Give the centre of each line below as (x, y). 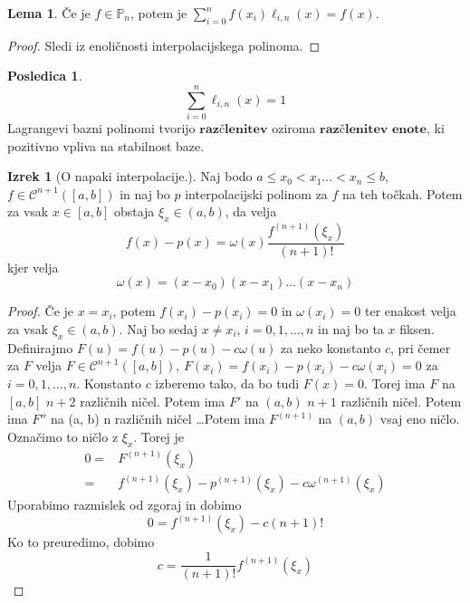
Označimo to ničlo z (63, 436)
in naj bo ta (351, 328)
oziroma (294, 128)
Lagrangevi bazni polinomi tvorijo (101, 128)
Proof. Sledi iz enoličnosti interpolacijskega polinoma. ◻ (164, 45)
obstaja (134, 211)
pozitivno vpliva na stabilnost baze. (106, 145)
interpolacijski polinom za (256, 193)
